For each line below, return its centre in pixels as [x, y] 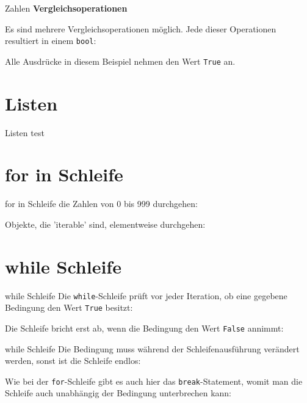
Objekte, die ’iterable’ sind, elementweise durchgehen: [105, 224]
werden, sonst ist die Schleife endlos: [73, 361]
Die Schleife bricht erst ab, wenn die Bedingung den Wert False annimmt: [144, 328]
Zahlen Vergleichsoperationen [66, 8]
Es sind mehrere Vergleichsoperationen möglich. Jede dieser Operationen [141, 28]
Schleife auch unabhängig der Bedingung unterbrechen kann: [118, 393]
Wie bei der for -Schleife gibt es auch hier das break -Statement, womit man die [154, 381]
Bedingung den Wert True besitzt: [69, 307]
